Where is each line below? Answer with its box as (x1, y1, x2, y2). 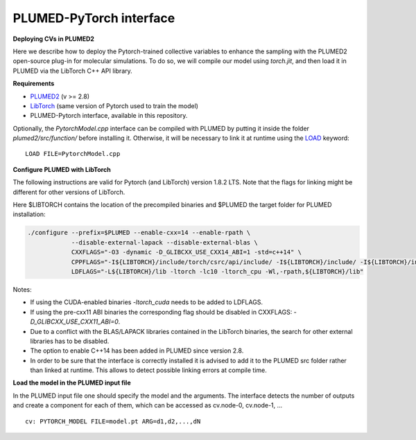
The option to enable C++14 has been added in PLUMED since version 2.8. (30, 346, 244, 355)
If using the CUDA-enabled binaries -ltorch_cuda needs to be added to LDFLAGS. (30, 298, 263, 306)
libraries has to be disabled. (30, 337, 110, 345)
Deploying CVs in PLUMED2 (12, 35, 95, 43)
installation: (12, 210, 46, 218)
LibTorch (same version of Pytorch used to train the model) (30, 101, 199, 110)
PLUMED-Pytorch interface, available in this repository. (30, 112, 188, 120)
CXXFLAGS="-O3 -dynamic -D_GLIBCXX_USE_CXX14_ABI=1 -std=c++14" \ (71, 248, 302, 256)
